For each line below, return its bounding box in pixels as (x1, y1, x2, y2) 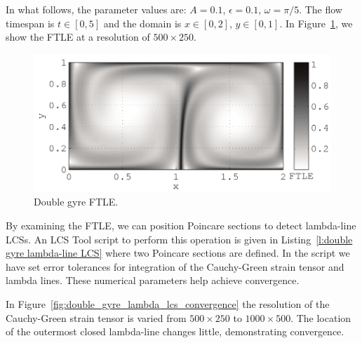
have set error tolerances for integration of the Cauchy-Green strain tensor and (6, 259, 344, 274)
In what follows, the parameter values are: (6, 2, 187, 16)
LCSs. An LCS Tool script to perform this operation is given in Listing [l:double (6, 231, 353, 246)
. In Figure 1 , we (279, 15, 353, 30)
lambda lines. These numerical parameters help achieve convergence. (6, 273, 300, 288)
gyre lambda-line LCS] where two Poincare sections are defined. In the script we (6, 246, 350, 260)
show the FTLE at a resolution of (6, 29, 150, 44)
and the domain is (103, 15, 182, 30)
